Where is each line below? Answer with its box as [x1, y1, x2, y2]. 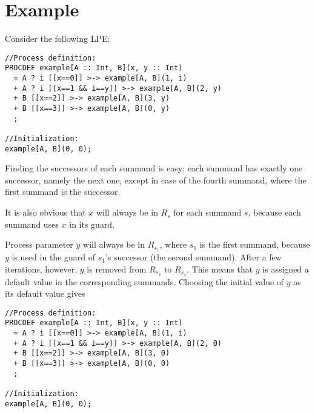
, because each [248, 206, 301, 219]
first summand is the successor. [5, 185, 121, 198]
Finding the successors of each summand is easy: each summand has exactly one [5, 162, 303, 174]
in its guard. [69, 217, 115, 230]
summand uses [5, 217, 59, 230]
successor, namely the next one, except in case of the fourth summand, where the [5, 173, 307, 186]
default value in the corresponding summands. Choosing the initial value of [5, 275, 284, 288]
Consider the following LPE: [5, 32, 110, 45]
